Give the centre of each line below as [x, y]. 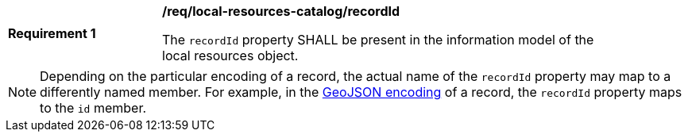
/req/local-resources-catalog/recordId [281, 11]
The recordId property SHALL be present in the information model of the [378, 40]
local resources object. [230, 56]
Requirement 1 [52, 33]
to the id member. [93, 108]
